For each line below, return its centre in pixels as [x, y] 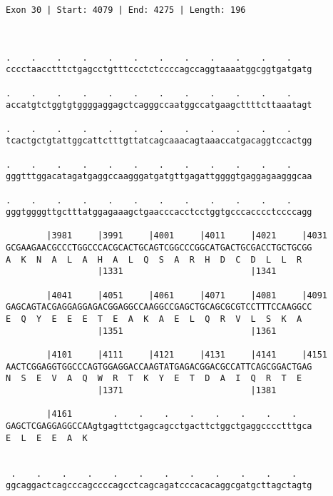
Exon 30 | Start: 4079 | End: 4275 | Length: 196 [126, 10]
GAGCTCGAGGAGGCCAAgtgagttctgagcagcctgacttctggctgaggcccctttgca [159, 426]
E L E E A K [47, 438]
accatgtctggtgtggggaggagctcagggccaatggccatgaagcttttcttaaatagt [159, 105]
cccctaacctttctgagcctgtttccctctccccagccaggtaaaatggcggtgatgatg [159, 70]
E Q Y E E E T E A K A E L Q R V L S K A [154, 319]
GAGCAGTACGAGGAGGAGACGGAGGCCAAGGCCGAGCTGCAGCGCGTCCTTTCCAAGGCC [159, 307]
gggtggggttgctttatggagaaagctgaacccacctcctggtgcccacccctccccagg [159, 212]
